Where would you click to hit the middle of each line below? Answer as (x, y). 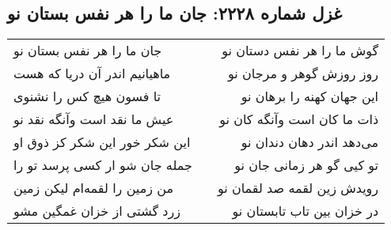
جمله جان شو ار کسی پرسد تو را (103, 165)
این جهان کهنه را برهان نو (310, 96)
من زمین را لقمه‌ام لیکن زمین (94, 188)
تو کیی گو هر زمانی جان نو (307, 165)
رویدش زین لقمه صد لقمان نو (298, 188)
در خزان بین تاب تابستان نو (306, 211)
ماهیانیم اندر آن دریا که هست (92, 74)
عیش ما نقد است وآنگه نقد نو (94, 119)
